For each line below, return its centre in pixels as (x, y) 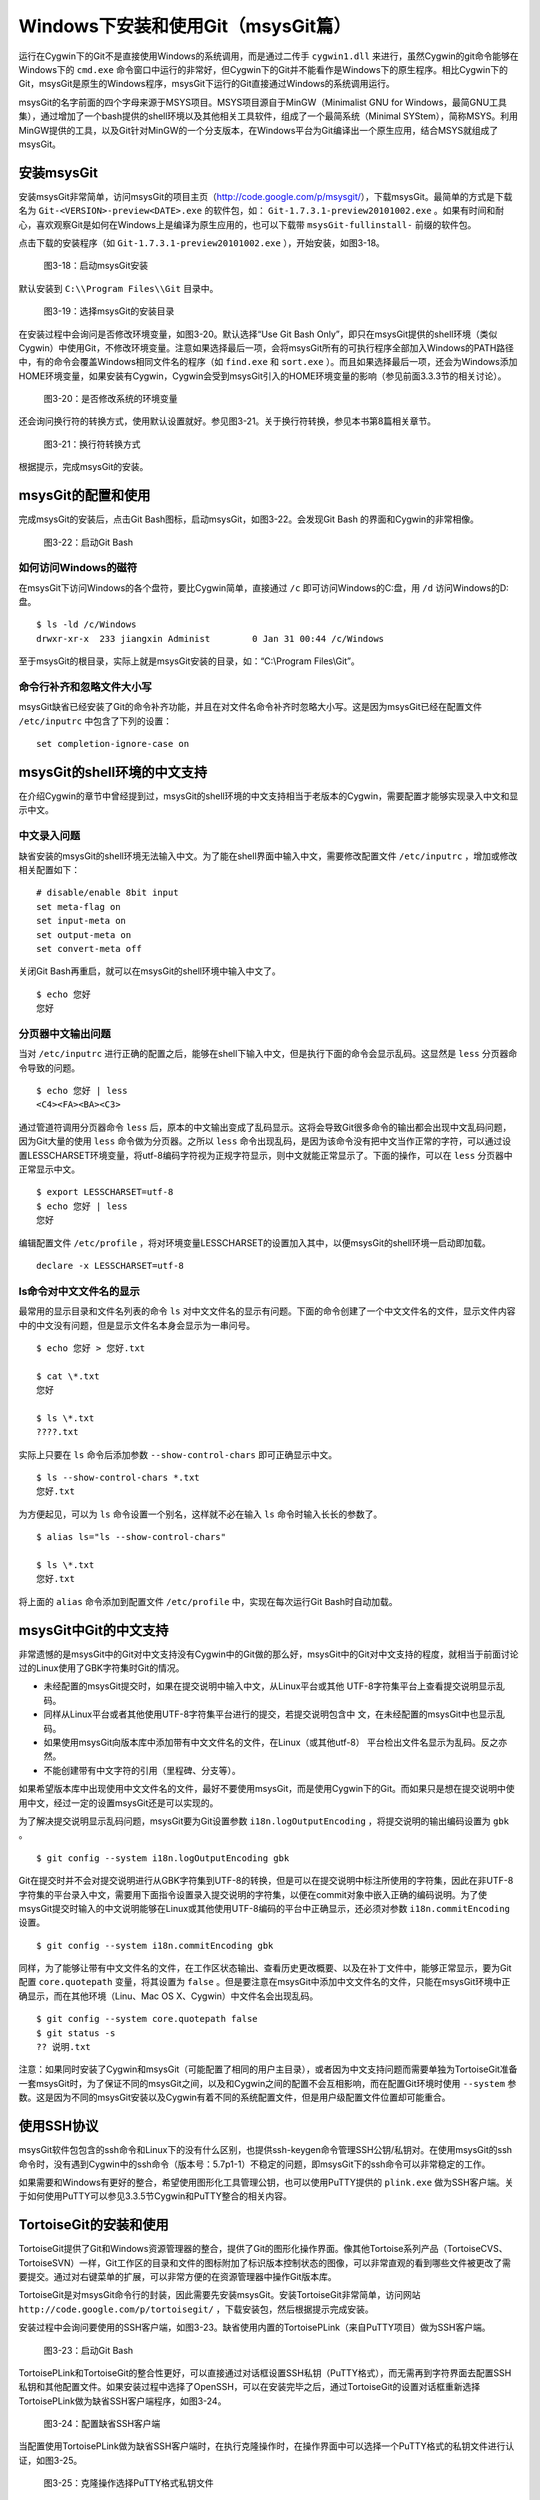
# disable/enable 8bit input (107, 893)
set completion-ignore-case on (113, 744)
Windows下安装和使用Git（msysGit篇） (185, 26)
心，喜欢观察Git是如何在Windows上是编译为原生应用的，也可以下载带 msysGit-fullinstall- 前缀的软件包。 (247, 224)
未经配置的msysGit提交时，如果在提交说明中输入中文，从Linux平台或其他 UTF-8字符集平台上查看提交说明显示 (270, 1686)
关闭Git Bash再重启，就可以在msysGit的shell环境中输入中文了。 (149, 971)
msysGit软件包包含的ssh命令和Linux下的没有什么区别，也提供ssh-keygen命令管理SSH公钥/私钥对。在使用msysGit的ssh (265, 2150)
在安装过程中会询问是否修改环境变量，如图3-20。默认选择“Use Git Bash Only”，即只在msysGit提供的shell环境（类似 (258, 334)
